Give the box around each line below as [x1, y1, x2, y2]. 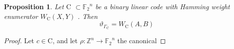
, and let [52, 35, 78, 46]
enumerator [4, 11, 38, 21]
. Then [78, 11, 98, 21]
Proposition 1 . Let [4, 1, 64, 11]
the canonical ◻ [117, 35, 166, 46]
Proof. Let [4, 35, 34, 46]
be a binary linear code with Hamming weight [95, 1, 230, 11]
